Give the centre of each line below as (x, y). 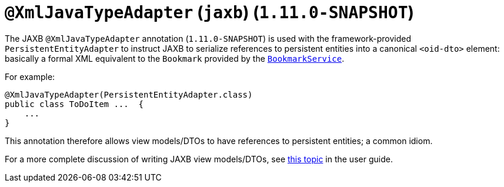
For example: (30, 76)
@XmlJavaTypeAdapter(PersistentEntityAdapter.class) (129, 94)
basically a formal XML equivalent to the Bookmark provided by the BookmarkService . (175, 58)
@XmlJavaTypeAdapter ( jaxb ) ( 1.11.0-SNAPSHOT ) (210, 12)
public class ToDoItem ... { (74, 104)
